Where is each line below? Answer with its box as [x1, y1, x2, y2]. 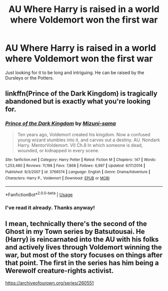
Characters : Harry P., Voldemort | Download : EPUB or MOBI [5, 175, 110, 181]
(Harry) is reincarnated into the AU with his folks [5, 235, 159, 244]
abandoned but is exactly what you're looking [5, 97, 151, 106]
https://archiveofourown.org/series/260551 [5, 279, 94, 286]
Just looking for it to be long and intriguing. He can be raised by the [5, 69, 144, 76]
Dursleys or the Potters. [5, 75, 54, 81]
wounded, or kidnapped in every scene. [17, 147, 99, 153]
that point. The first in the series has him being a [5, 259, 159, 267]
